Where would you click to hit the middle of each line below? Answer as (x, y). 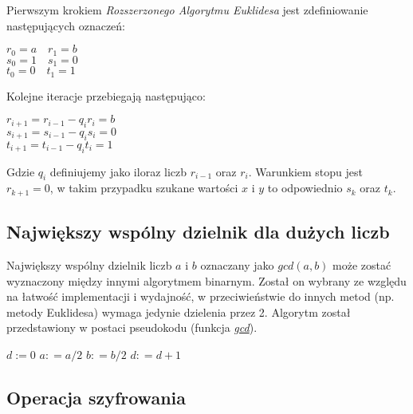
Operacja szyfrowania (96, 397)
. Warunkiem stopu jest (306, 171)
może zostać (362, 264)
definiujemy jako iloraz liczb (118, 171)
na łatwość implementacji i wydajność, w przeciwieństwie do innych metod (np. (201, 296)
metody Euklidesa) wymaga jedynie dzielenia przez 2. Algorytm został (179, 311)
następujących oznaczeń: (66, 25)
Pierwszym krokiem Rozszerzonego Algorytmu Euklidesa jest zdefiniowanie (187, 10)
